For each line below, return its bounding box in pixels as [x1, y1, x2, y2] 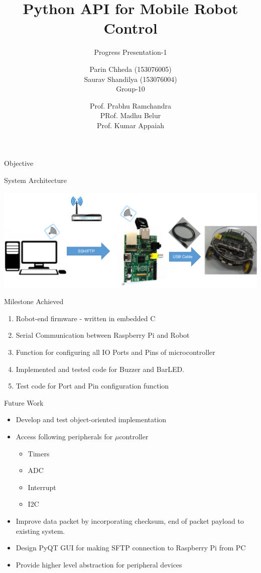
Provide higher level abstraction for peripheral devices [16, 559, 182, 569]
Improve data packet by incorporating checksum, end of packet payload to [16, 515, 244, 526]
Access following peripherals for [16, 431, 113, 441]
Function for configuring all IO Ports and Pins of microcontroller [16, 347, 215, 357]
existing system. [16, 525, 65, 536]
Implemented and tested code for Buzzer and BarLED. [16, 363, 184, 374]
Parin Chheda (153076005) [89, 63, 172, 74]
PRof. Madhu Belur [100, 110, 161, 121]
